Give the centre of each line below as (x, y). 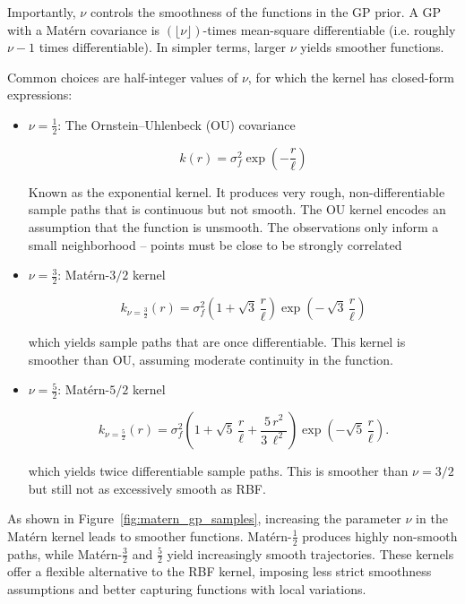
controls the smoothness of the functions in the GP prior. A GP (266, 12)
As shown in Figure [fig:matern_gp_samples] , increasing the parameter (204, 518)
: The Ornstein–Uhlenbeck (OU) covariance (177, 124)
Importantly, (42, 12)
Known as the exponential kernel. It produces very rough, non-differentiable (237, 191)
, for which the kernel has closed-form (351, 77)
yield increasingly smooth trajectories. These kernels (310, 553)
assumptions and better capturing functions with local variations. (187, 589)
